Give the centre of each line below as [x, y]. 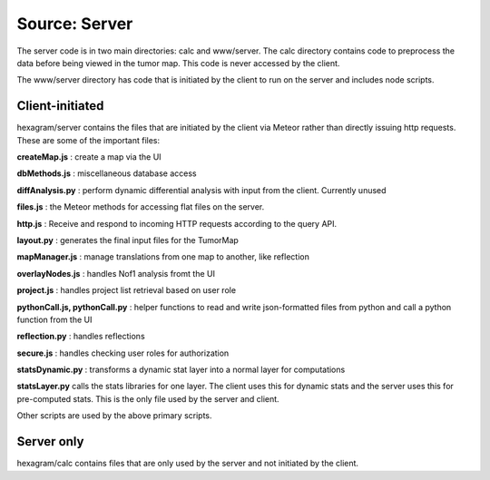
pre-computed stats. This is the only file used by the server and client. [148, 398]
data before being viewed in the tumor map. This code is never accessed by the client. [178, 63]
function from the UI [54, 319]
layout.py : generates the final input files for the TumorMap [128, 240]
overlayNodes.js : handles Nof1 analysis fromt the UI [116, 273]
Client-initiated [60, 106]
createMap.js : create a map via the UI [89, 157]
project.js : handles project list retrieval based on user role [126, 290]
